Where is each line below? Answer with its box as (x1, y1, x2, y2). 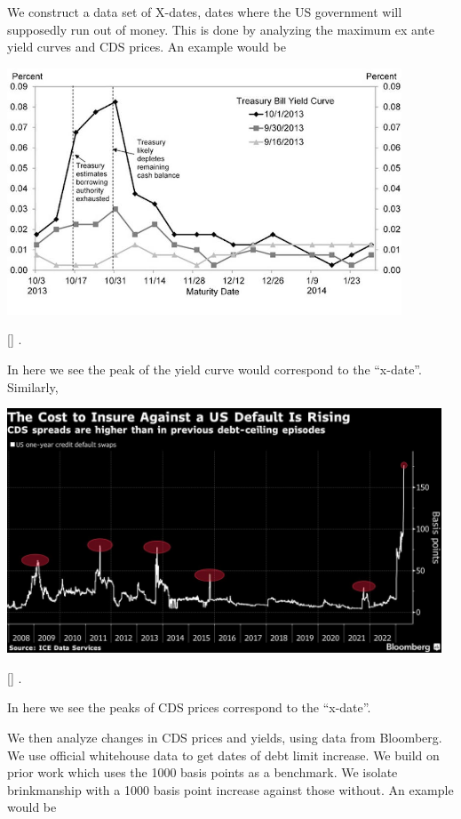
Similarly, (7, 377, 59, 396)
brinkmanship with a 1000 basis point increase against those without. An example (7, 780, 454, 799)
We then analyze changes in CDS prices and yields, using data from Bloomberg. (7, 727, 442, 746)
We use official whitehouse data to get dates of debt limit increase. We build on (7, 745, 440, 764)
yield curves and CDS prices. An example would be (7, 37, 286, 56)
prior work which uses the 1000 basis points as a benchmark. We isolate (7, 763, 398, 782)
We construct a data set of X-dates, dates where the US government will (7, 3, 402, 20)
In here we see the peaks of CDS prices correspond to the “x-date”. (7, 698, 371, 717)
